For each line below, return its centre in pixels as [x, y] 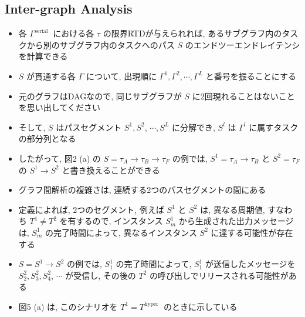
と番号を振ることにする [251, 76]
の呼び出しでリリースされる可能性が [219, 275]
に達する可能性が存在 [252, 232]
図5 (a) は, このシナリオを [68, 306]
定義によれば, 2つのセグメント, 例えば [91, 209]
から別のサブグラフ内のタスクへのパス [101, 44]
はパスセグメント [89, 127]
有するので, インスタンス [115, 221]
